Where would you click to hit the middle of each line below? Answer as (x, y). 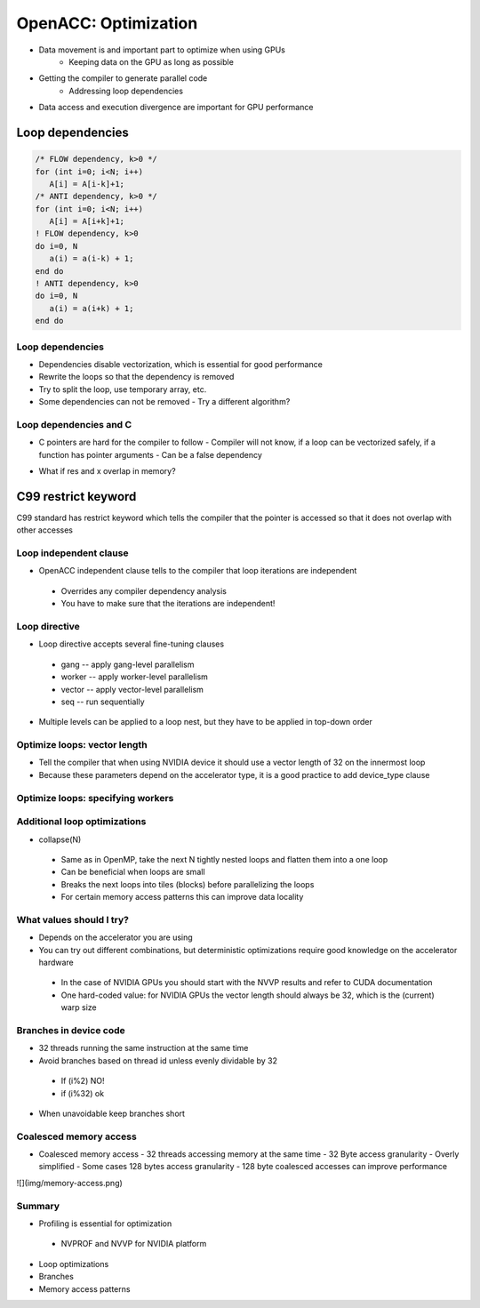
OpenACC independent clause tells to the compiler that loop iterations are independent (198, 571)
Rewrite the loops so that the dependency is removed (136, 377)
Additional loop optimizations (81, 822)
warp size (79, 1007)
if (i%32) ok (83, 1093)
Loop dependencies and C (74, 424)
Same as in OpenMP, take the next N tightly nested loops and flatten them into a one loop (224, 859)
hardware (56, 963)
